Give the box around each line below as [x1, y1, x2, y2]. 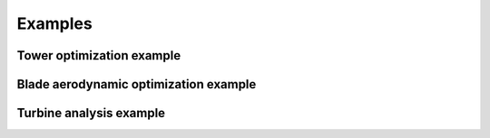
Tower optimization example [16, 48, 181, 63]
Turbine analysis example [16, 106, 166, 121]
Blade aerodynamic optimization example [16, 77, 257, 92]
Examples [16, 14, 93, 33]
